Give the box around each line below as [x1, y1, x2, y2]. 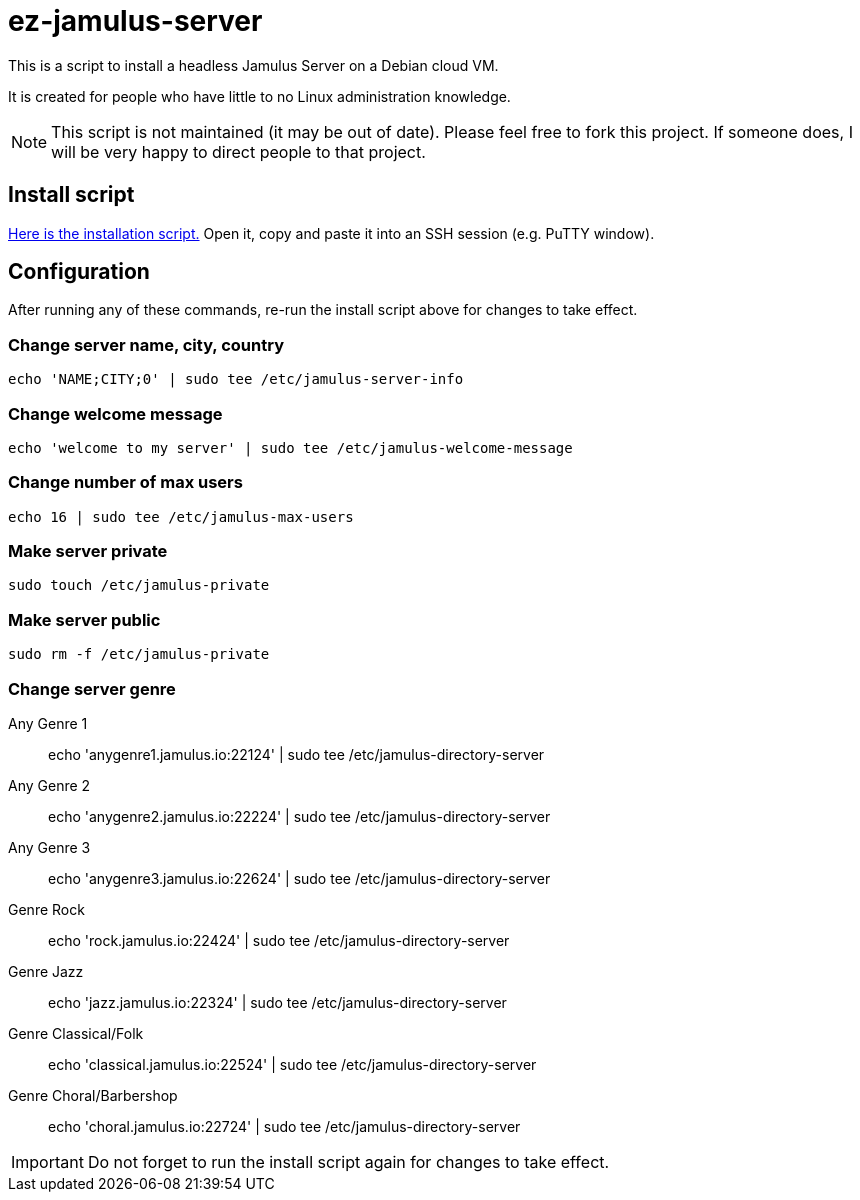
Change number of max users [8, 472, 243, 493]
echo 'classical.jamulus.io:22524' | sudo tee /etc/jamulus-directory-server [48, 1055, 537, 1073]
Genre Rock [8, 900, 85, 918]
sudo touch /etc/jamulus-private [8, 577, 270, 594]
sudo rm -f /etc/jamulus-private [8, 646, 270, 663]
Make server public [8, 609, 161, 630]
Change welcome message [8, 403, 223, 424]
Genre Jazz [8, 962, 84, 980]
